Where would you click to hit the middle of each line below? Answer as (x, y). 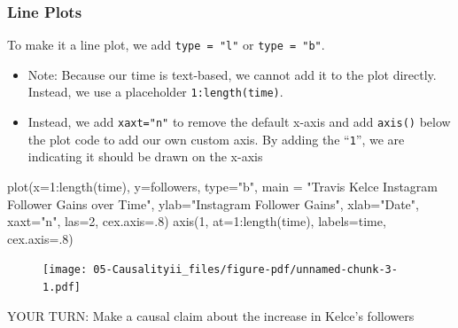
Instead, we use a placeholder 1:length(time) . (155, 92)
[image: (65, 270)
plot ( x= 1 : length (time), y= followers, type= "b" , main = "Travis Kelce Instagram (223, 187)
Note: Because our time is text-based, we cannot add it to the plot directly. (232, 74)
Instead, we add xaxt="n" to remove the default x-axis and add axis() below (239, 122)
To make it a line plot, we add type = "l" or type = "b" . (166, 45)
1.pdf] (62, 288)
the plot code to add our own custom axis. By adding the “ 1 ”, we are (216, 139)
